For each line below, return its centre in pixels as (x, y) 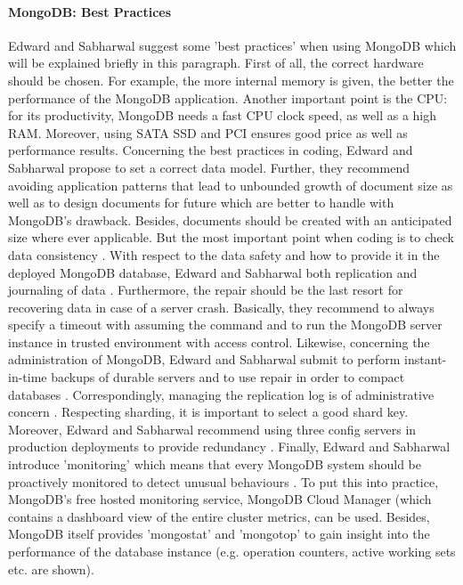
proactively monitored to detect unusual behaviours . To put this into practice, (223, 481)
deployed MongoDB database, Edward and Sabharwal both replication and (213, 272)
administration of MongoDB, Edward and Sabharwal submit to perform (204, 359)
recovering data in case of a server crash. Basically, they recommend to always (221, 307)
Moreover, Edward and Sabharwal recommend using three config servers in (212, 429)
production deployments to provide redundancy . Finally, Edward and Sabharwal (229, 447)
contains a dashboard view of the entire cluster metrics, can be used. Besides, (219, 516)
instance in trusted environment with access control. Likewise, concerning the (219, 341)
